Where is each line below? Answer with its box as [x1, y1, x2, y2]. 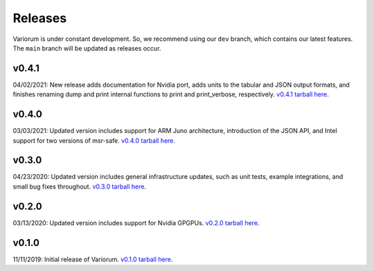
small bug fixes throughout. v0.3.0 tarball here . [12, 182, 147, 191]
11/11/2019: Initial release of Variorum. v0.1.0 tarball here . [12, 255, 173, 263]
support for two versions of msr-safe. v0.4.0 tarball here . [12, 136, 176, 145]
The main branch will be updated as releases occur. [12, 44, 161, 52]
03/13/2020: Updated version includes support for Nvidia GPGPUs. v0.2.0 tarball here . [12, 218, 260, 227]
